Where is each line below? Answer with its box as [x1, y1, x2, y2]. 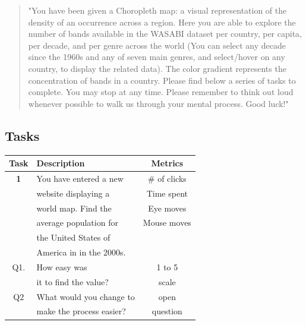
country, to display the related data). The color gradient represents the [28, 62, 286, 74]
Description [36, 157, 85, 169]
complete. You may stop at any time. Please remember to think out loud [28, 86, 294, 98]
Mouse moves [143, 216, 191, 229]
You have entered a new [36, 172, 124, 184]
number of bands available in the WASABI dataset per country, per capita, [28, 27, 302, 40]
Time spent [146, 187, 188, 199]
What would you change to [36, 290, 135, 302]
